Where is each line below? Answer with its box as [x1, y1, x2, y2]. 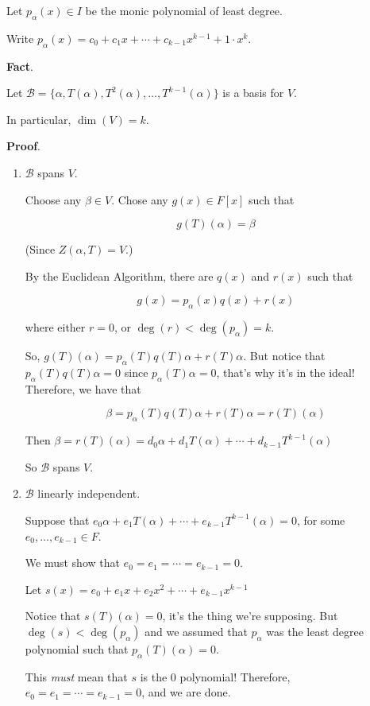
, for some [296, 511, 345, 528]
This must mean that [25, 668, 128, 685]
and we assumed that [145, 623, 248, 639]
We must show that [25, 554, 120, 571]
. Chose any [111, 191, 168, 208]
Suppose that [25, 511, 90, 528]
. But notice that [243, 347, 326, 364]
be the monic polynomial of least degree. [85, 2, 283, 18]
